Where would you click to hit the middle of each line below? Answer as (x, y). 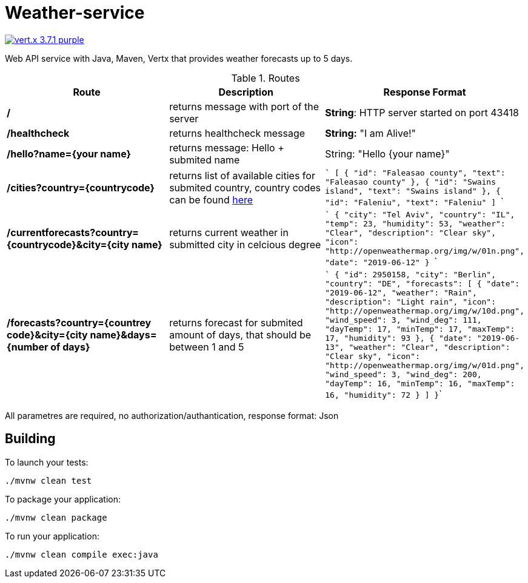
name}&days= (123, 335)
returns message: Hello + (227, 147)
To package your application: (63, 499)
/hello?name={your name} (69, 153)
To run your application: (52, 536)
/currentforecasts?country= (73, 233)
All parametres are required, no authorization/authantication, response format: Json (172, 415)
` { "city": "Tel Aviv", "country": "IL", (420, 214)
